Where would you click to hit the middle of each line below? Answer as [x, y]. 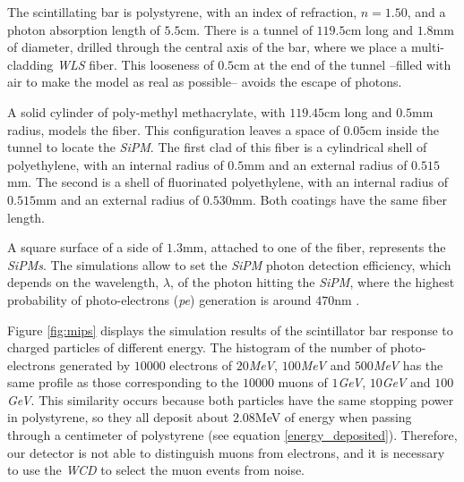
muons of [303, 382]
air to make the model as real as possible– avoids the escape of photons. [205, 82]
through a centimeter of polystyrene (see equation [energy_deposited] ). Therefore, [232, 435]
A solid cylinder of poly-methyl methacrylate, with [146, 111]
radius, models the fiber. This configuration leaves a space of [173, 129]
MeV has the [408, 364]
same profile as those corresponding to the [123, 382]
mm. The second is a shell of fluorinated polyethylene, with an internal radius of [228, 182]
